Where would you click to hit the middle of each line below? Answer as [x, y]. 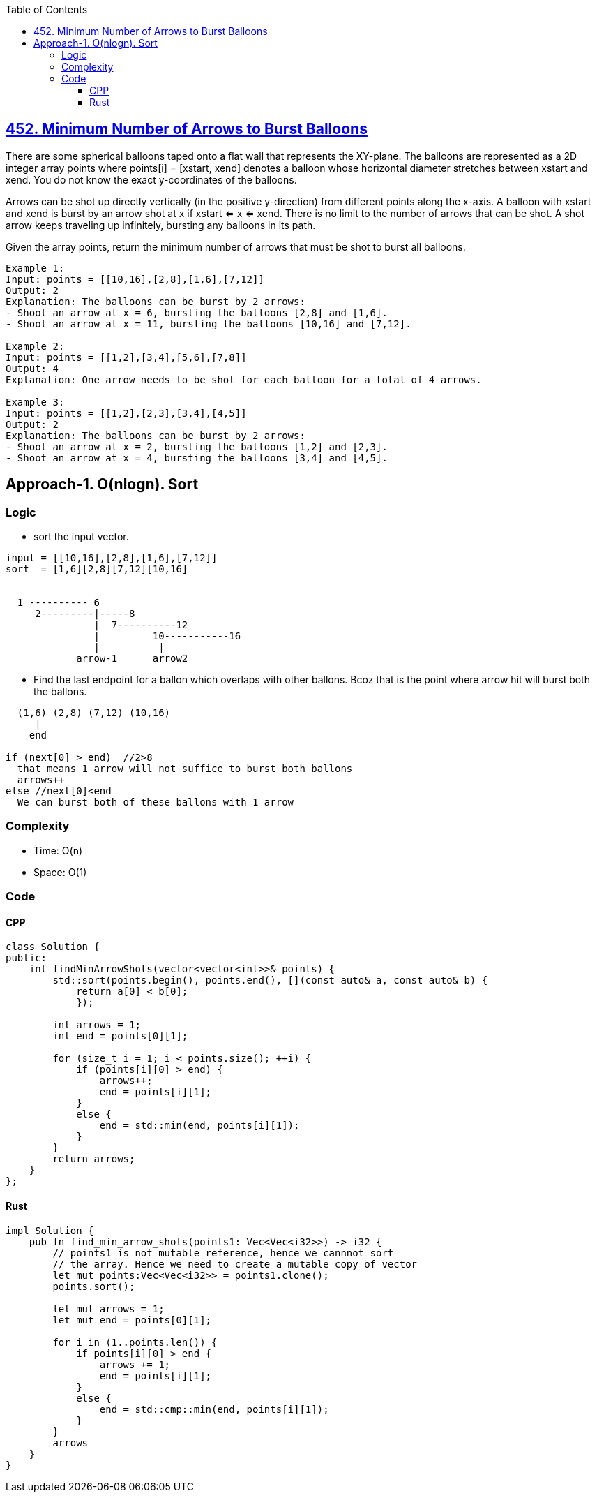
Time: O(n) [58, 850]
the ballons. [60, 692]
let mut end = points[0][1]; [132, 1320]
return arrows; [94, 1159]
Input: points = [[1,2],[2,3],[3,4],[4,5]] [126, 413]
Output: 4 [32, 368]
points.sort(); [94, 1286]
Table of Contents [47, 9]
